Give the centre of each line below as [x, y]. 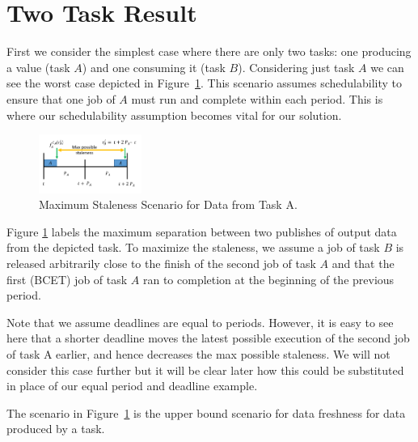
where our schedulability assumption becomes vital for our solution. [174, 115]
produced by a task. [56, 429]
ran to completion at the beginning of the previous [268, 279]
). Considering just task [296, 67]
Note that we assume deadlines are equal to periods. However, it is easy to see [200, 322]
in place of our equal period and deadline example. [132, 386]
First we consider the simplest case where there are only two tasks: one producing [209, 51]
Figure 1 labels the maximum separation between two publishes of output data [202, 231]
